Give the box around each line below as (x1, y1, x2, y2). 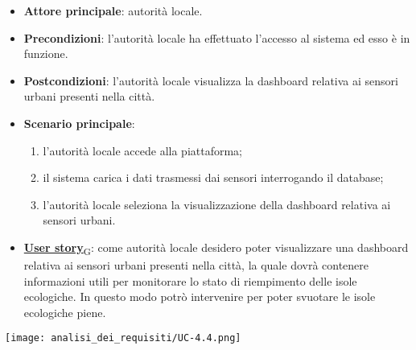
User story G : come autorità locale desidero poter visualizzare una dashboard (23, 238, 409, 257)
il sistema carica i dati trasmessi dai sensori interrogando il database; (43, 169, 384, 186)
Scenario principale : (23, 114, 135, 131)
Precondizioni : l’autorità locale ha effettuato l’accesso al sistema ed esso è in (23, 29, 410, 46)
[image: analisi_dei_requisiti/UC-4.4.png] (5, 332, 241, 344)
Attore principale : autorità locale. (23, 2, 203, 19)
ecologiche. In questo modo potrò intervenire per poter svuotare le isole (23, 288, 376, 305)
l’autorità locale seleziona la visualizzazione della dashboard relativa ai (43, 196, 391, 212)
